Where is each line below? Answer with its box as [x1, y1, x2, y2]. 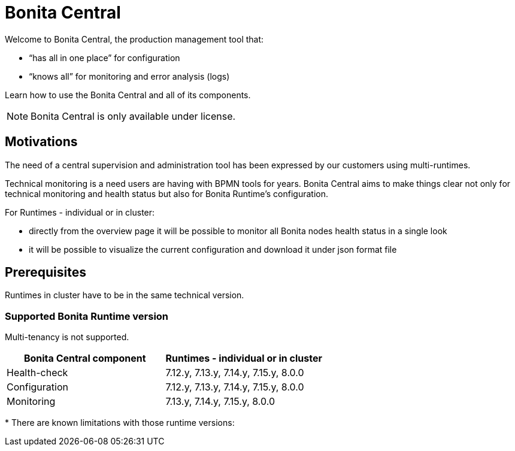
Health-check [7, 367, 68, 379]
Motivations [5, 134, 78, 150]
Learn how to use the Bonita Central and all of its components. [5, 89, 251, 100]
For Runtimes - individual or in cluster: [5, 207, 155, 217]
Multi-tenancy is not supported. [5, 332, 129, 343]
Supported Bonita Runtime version [5, 310, 169, 322]
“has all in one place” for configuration [29, 52, 180, 63]
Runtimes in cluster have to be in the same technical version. [5, 290, 244, 301]
